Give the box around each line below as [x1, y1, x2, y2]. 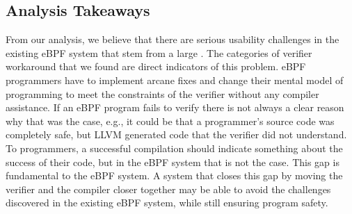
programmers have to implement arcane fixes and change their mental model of [6, 72, 344, 87]
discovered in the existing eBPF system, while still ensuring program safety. [6, 195, 328, 210]
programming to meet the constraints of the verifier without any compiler [6, 86, 319, 101]
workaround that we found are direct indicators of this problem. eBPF [6, 59, 306, 74]
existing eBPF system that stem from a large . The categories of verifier [6, 45, 312, 60]
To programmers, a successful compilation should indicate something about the [6, 140, 343, 155]
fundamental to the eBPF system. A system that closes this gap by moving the [6, 168, 343, 183]
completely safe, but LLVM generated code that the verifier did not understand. [6, 127, 347, 142]
